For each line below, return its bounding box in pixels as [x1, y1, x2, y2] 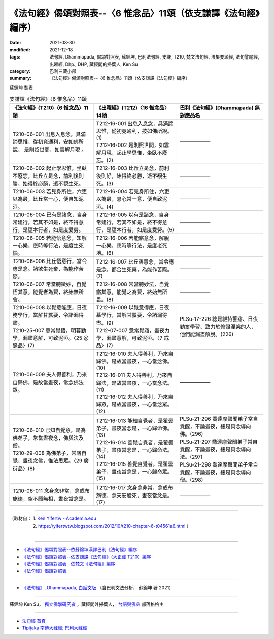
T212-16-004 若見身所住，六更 [96, 188, 169, 195]
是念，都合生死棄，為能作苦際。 [96, 266, 173, 273]
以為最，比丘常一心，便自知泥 [12, 196, 84, 203]
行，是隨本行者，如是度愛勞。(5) [96, 226, 175, 234]
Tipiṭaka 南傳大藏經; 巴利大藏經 [22, 625, 87, 631]
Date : [9, 40, 21, 46]
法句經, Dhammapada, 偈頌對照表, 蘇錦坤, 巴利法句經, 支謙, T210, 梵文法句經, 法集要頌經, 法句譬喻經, [49, 54, 260, 60]
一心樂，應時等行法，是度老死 [96, 242, 167, 249]
